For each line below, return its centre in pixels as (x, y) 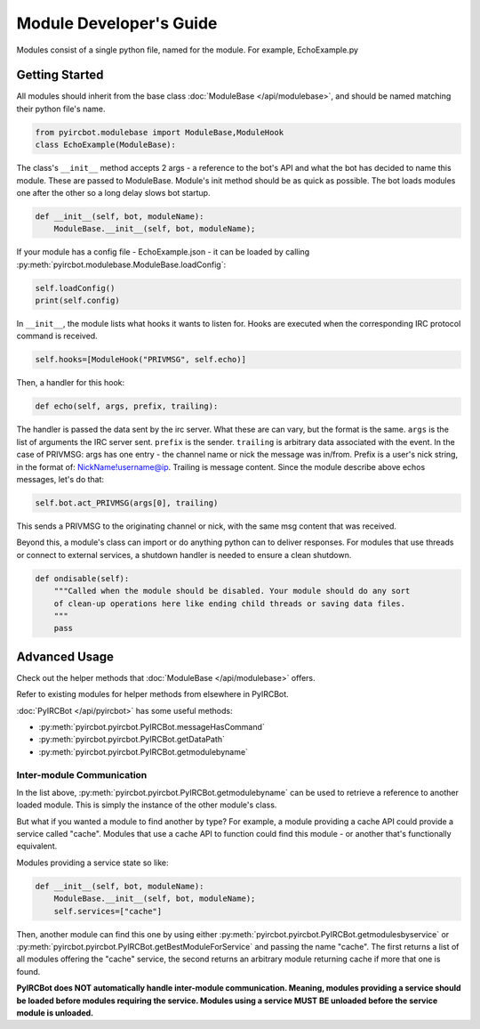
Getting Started (60, 75)
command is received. (57, 336)
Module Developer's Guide (117, 23)
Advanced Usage (65, 656)
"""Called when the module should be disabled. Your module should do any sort (232, 591)
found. (28, 971)
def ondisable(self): (82, 578)
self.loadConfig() (75, 288)
